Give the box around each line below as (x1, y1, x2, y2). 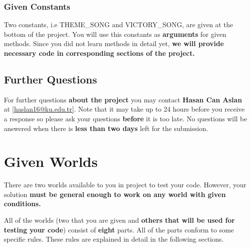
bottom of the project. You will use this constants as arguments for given (4, 29, 227, 39)
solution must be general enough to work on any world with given (4, 189, 226, 199)
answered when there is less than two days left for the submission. (4, 123, 208, 133)
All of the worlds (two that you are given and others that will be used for (4, 215, 235, 225)
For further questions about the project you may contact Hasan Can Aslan (4, 94, 242, 104)
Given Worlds (4, 151, 98, 171)
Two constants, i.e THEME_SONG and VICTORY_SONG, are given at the (4, 19, 233, 30)
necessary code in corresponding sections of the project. (4, 48, 195, 58)
